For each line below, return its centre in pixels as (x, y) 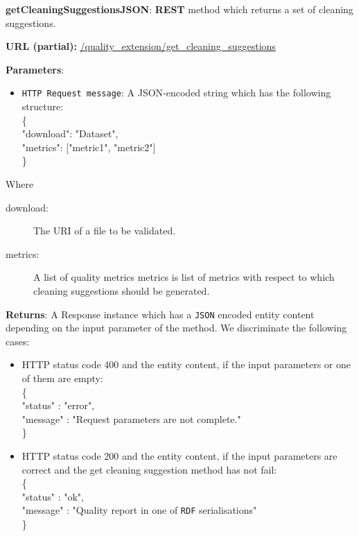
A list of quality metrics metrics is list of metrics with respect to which (184, 277)
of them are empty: (62, 378)
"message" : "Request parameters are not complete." (131, 418)
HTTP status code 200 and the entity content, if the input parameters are (179, 455)
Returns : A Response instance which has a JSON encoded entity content (160, 314)
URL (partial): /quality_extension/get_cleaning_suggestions (141, 46)
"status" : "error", (58, 405)
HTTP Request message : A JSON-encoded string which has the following (176, 93)
